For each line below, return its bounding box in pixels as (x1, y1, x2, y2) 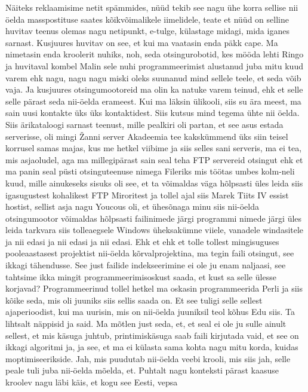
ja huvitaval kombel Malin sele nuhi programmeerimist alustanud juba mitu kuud (5, 59, 303, 72)
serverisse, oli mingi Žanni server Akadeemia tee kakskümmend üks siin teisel (5, 130, 288, 142)
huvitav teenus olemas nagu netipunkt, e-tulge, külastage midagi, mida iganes (5, 24, 289, 37)
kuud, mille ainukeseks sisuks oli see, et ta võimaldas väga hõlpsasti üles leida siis (5, 176, 303, 189)
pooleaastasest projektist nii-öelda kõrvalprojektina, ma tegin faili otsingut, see (5, 247, 294, 259)
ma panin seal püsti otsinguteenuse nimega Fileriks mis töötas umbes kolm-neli (5, 165, 295, 177)
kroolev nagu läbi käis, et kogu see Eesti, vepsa (5, 376, 178, 388)
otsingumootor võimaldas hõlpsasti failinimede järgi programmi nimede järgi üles (5, 212, 302, 224)
